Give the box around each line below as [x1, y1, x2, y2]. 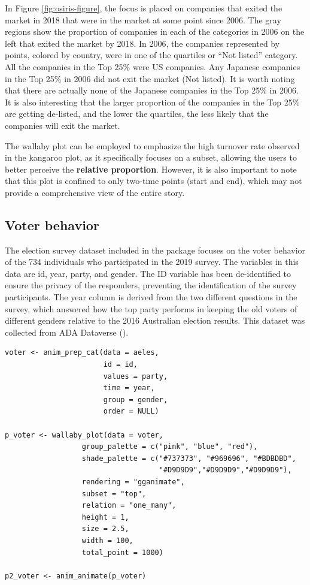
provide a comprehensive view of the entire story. [5, 186, 185, 198]
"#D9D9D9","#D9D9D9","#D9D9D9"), [159, 466, 292, 475]
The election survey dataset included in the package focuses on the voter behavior [5, 243, 306, 256]
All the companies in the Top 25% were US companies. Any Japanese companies [5, 60, 300, 73]
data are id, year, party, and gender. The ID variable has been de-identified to [5, 267, 291, 279]
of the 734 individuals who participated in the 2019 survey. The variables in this [5, 255, 299, 268]
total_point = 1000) [81, 548, 163, 557]
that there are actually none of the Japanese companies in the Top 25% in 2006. [5, 84, 299, 97]
